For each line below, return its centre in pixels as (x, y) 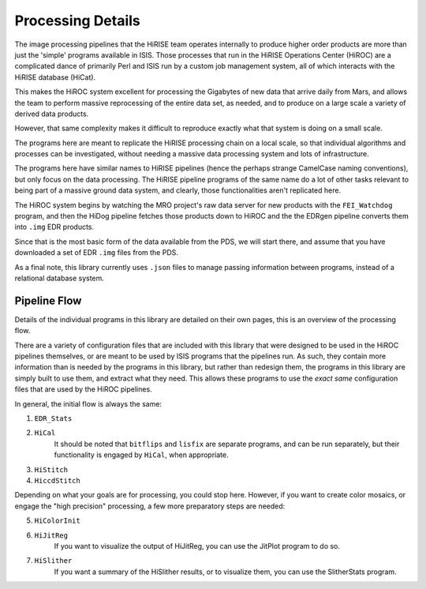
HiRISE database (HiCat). (55, 77)
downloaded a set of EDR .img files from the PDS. (97, 253)
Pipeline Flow (48, 300)
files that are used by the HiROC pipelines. (84, 389)
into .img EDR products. (54, 227)
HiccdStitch (57, 480)
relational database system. (59, 278)
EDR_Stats (53, 418)
